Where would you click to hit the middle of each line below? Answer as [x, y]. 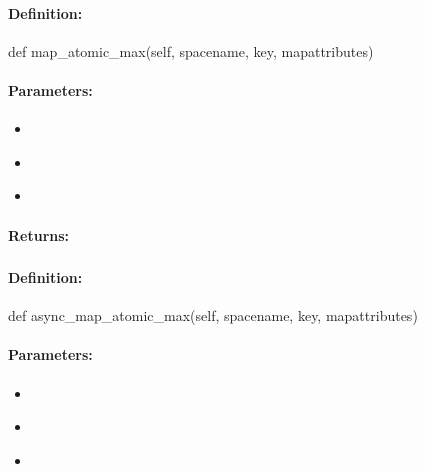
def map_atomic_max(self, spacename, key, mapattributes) [191, 50]
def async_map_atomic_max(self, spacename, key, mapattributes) [213, 315]
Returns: [39, 234]
